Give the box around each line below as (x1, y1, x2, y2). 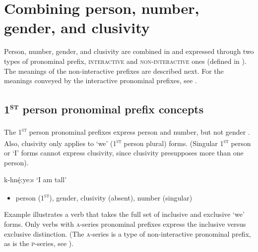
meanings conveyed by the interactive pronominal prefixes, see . (4, 75, 197, 86)
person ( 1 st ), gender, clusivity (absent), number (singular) (15, 191, 193, 202)
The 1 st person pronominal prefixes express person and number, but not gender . (4, 125, 250, 137)
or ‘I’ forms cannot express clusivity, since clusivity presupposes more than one (4, 148, 244, 158)
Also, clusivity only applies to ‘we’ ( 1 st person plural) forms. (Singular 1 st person (4, 137, 251, 148)
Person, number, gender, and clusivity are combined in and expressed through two (4, 46, 254, 56)
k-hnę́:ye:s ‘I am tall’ (4, 174, 67, 184)
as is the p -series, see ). (4, 238, 74, 249)
